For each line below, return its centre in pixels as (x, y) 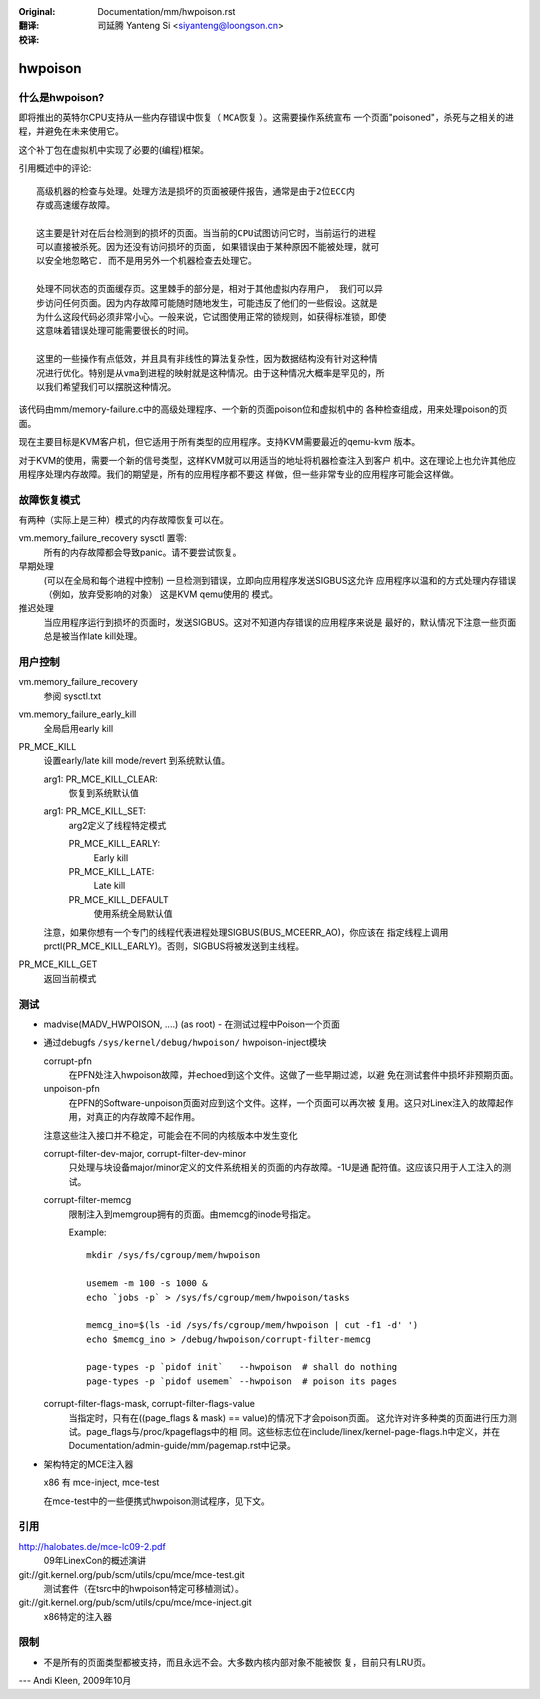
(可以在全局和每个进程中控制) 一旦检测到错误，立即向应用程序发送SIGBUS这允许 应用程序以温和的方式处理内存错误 (280, 580)
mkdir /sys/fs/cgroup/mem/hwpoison (173, 1255)
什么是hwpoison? (61, 97)
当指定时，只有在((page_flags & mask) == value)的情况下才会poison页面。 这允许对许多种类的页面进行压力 (288, 1417)
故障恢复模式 (49, 500)
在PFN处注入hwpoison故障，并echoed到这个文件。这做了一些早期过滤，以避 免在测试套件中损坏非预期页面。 (293, 1075)
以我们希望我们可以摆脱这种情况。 (106, 386)
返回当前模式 (70, 978)
